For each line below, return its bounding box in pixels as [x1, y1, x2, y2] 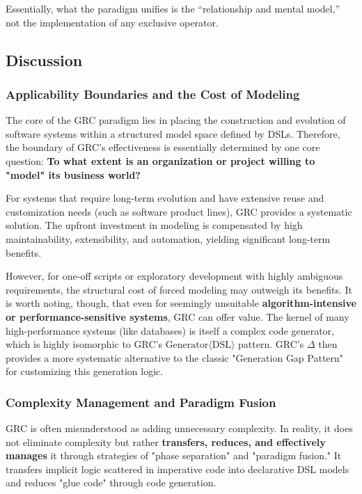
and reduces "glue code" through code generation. [6, 475, 217, 490]
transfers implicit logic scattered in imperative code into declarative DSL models [6, 461, 349, 476]
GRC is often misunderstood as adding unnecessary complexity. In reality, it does [6, 421, 353, 436]
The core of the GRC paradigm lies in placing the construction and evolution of [6, 113, 346, 127]
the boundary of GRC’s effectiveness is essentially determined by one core [6, 140, 320, 154]
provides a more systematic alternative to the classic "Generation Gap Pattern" [6, 350, 344, 365]
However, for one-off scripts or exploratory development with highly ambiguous [6, 269, 343, 283]
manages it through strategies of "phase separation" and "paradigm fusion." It [6, 448, 342, 463]
